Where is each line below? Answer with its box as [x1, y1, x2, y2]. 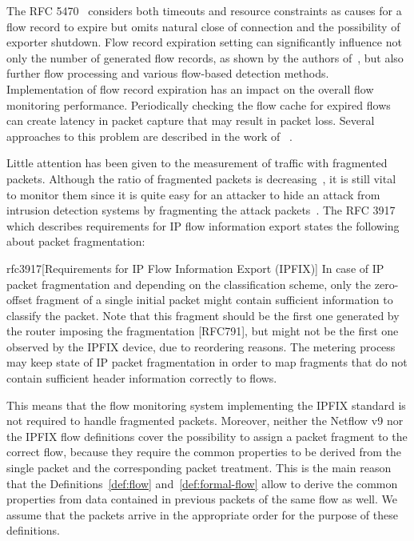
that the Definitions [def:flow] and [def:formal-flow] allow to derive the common [6, 475, 398, 491]
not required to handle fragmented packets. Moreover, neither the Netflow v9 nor [6, 412, 404, 429]
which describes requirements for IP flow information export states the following [6, 217, 400, 234]
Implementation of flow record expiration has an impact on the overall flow [6, 80, 374, 97]
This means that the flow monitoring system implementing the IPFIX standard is [6, 396, 406, 413]
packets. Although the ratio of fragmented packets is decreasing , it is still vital [6, 170, 396, 186]
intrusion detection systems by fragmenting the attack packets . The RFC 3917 [6, 202, 396, 218]
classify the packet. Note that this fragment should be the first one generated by [6, 307, 400, 323]
